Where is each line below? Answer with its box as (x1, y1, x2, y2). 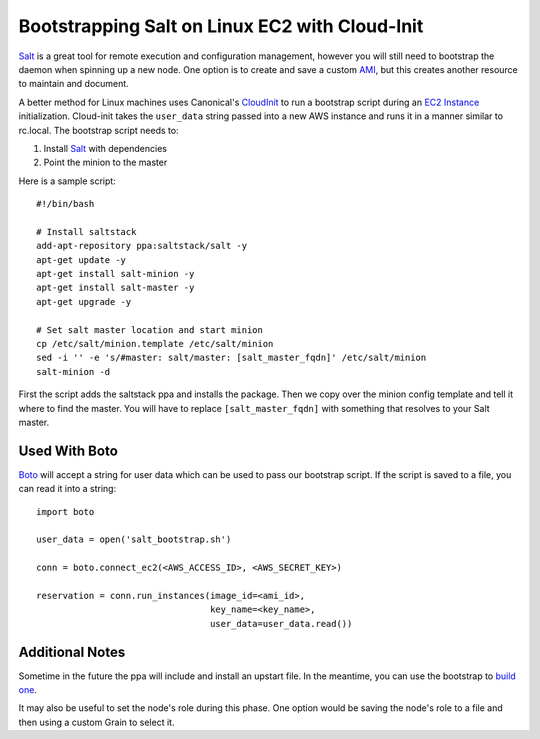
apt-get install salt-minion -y (36, 268, 195, 280)
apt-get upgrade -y (36, 296, 132, 307)
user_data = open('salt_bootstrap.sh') (36, 534, 232, 545)
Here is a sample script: (18, 175, 117, 187)
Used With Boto (18, 442, 119, 459)
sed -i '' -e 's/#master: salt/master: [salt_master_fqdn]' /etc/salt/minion (36, 352, 427, 364)
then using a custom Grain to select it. (18, 716, 175, 728)
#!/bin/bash (36, 198, 95, 210)
